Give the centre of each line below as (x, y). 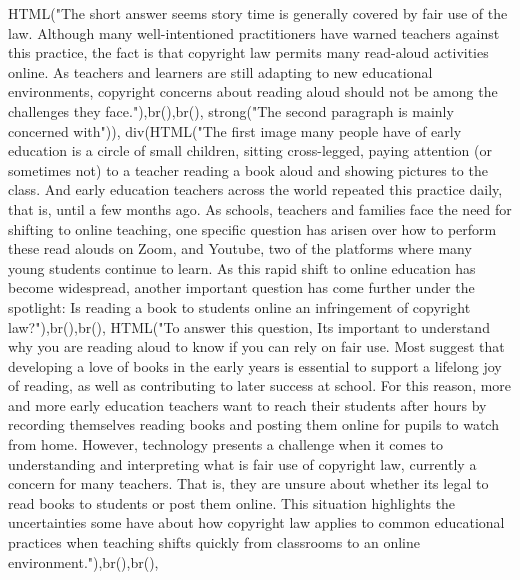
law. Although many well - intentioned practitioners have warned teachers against (254, 32)
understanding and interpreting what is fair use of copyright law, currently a (242, 463)
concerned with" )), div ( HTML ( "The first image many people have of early (235, 130)
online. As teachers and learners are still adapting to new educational (220, 71)
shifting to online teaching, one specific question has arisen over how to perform (252, 228)
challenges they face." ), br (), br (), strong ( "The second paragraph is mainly (231, 110)
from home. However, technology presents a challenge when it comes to (226, 444)
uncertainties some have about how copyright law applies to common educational (256, 522)
